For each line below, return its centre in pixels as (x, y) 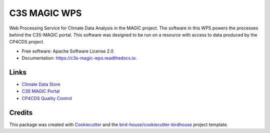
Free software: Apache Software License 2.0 (68, 51)
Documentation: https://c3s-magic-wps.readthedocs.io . (79, 58)
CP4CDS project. (27, 42)
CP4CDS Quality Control (47, 98)
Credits (21, 112)
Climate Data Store (41, 84)
